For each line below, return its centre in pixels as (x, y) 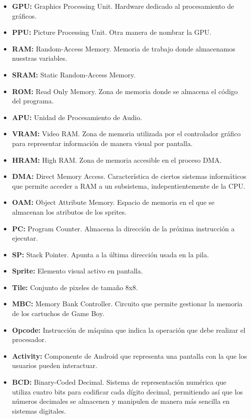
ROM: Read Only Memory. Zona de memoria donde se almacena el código (125, 91)
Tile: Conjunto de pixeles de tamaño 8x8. (75, 287)
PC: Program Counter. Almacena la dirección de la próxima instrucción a (123, 228)
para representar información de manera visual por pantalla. (102, 143)
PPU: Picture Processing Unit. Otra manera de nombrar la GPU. (112, 32)
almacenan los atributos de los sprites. (69, 211)
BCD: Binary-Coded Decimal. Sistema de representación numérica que (119, 382)
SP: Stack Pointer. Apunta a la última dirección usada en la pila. (110, 254)
